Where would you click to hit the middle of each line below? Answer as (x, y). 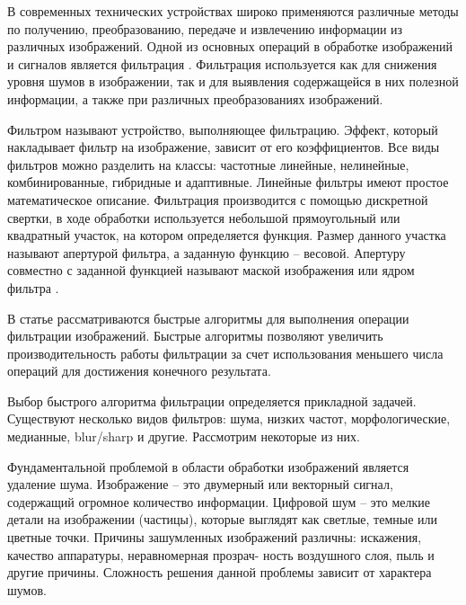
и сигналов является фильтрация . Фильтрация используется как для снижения (222, 63)
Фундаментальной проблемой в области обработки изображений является (208, 466)
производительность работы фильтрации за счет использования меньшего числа (225, 353)
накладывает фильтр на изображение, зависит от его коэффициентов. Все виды (224, 147)
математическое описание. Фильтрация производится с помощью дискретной (218, 199)
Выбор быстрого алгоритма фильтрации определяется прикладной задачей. (212, 400)
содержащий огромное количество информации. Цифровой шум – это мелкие (219, 501)
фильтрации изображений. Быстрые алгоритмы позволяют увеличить (195, 336)
